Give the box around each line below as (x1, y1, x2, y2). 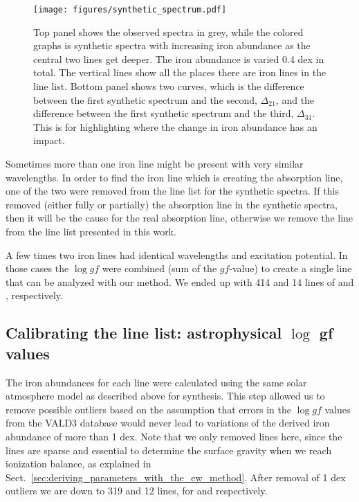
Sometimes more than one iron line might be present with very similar (6, 156, 304, 170)
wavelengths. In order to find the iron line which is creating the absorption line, (6, 170, 343, 184)
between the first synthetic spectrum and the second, (33, 92, 257, 107)
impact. (33, 133, 65, 147)
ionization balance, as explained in (6, 456, 151, 471)
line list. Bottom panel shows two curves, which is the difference (33, 79, 304, 93)
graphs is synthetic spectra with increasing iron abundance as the (33, 38, 311, 53)
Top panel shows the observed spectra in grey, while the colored (33, 24, 304, 39)
